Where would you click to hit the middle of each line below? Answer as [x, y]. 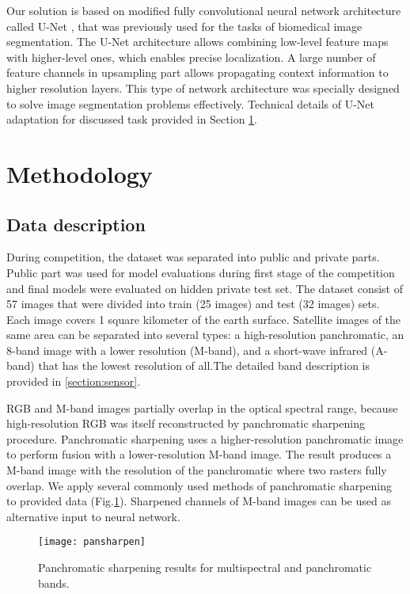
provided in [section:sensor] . [74, 381]
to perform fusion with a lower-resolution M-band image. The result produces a [199, 454]
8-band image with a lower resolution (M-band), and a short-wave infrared [187, 350]
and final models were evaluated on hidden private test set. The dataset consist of [205, 288]
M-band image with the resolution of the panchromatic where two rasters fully [197, 470]
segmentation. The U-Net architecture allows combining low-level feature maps [197, 42]
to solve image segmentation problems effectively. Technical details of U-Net [190, 103]
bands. [54, 583]
